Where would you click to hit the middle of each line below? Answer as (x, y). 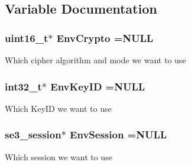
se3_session (33, 135)
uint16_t (27, 38)
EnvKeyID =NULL (98, 86)
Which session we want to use (59, 156)
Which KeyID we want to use (58, 108)
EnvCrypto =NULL (105, 38)
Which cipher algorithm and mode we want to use (96, 60)
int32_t (23, 86)
